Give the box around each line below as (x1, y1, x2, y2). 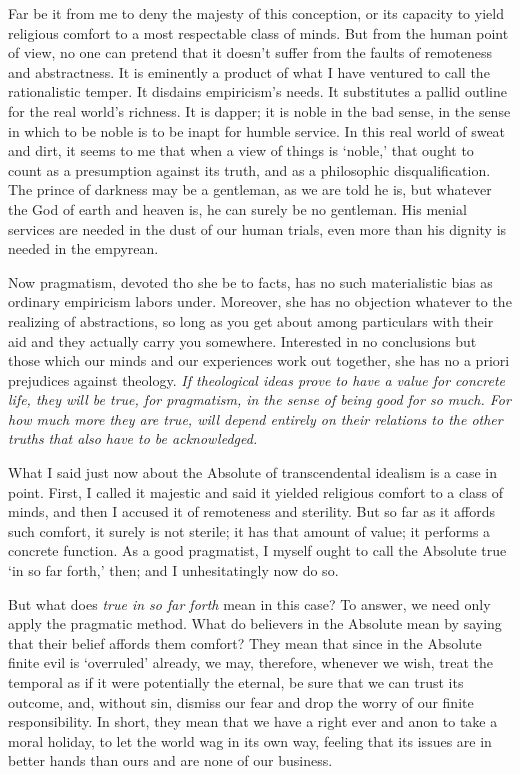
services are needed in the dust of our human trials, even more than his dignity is (8, 218, 507, 239)
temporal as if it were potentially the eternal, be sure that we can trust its (8, 672, 464, 692)
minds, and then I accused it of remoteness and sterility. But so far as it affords (8, 501, 496, 522)
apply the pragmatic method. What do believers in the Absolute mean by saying (8, 613, 502, 634)
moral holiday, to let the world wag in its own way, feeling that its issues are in (8, 730, 492, 751)
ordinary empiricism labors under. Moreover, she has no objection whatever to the (8, 291, 512, 312)
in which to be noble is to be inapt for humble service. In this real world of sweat (8, 120, 506, 141)
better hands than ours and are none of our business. (8, 750, 333, 771)
